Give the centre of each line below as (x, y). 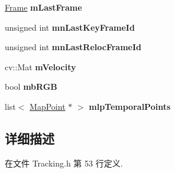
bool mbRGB (31, 86)
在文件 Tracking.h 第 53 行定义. (64, 163)
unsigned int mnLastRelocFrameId (73, 47)
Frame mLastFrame (43, 7)
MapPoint (48, 106)
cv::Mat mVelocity (40, 66)
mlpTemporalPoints (130, 106)
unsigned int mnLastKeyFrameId (70, 27)
